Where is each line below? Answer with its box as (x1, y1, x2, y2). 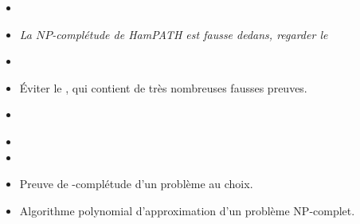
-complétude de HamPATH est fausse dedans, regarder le (52, 26, 328, 42)
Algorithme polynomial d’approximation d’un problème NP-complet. (19, 202, 355, 218)
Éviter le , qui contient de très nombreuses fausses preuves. (19, 79, 307, 96)
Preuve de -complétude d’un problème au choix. (19, 175, 253, 192)
